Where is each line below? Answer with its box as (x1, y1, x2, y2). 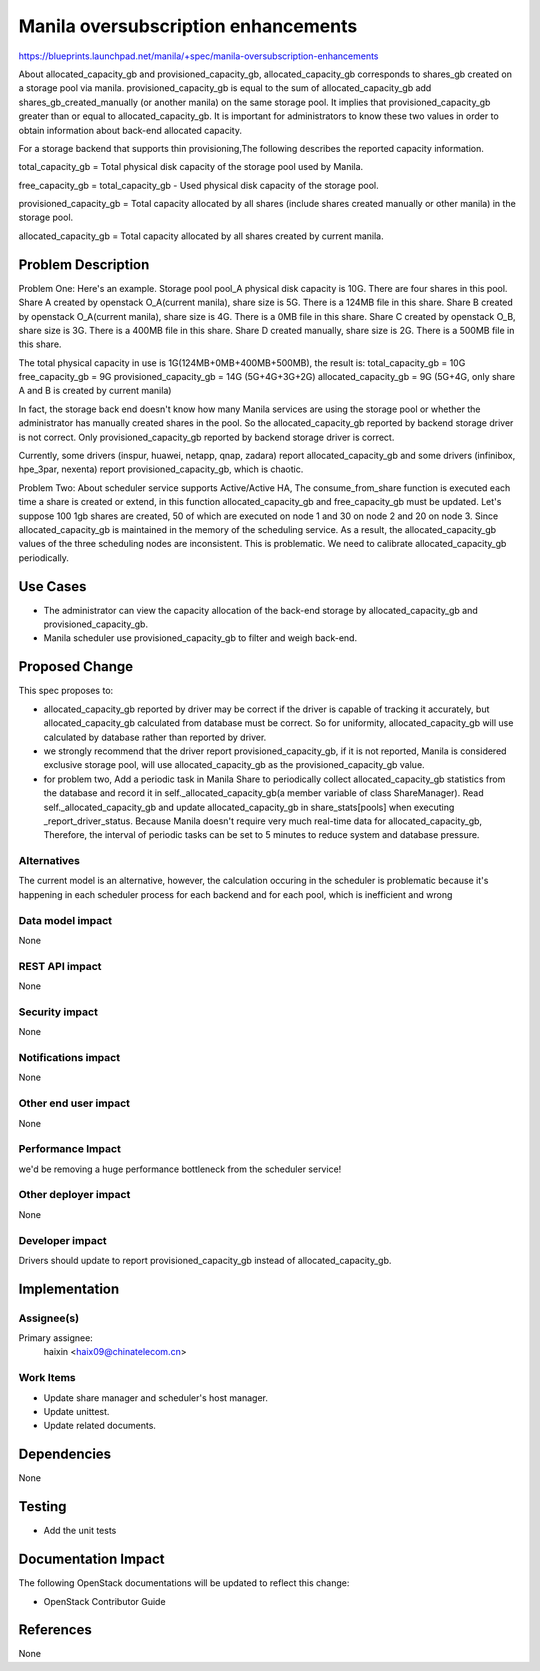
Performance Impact (18, 1142, 122, 1156)
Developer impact (18, 1233, 107, 1247)
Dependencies (18, 1446, 112, 1463)
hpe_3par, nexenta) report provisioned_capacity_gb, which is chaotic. (18, 463, 304, 475)
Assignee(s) (18, 1311, 80, 1325)
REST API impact (18, 959, 102, 973)
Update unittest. (43, 1406, 110, 1418)
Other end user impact (18, 1096, 130, 1110)
